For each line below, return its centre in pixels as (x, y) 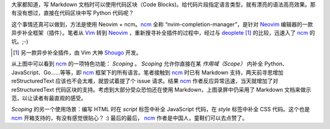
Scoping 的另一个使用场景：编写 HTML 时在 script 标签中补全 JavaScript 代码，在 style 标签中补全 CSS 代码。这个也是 (161, 109)
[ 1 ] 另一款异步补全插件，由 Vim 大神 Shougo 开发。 (77, 53)
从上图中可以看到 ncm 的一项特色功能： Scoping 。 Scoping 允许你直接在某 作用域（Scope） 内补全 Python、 (149, 64)
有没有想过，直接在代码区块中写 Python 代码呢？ (73, 13)
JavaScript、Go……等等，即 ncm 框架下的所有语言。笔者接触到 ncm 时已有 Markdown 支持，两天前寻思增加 (147, 72)
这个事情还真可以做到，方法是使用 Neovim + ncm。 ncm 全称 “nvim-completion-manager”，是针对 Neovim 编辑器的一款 (162, 24)
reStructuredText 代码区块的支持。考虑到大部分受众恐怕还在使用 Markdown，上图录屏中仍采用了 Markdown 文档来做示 (161, 89)
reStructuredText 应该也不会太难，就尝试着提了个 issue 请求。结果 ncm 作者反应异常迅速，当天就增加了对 (145, 81)
